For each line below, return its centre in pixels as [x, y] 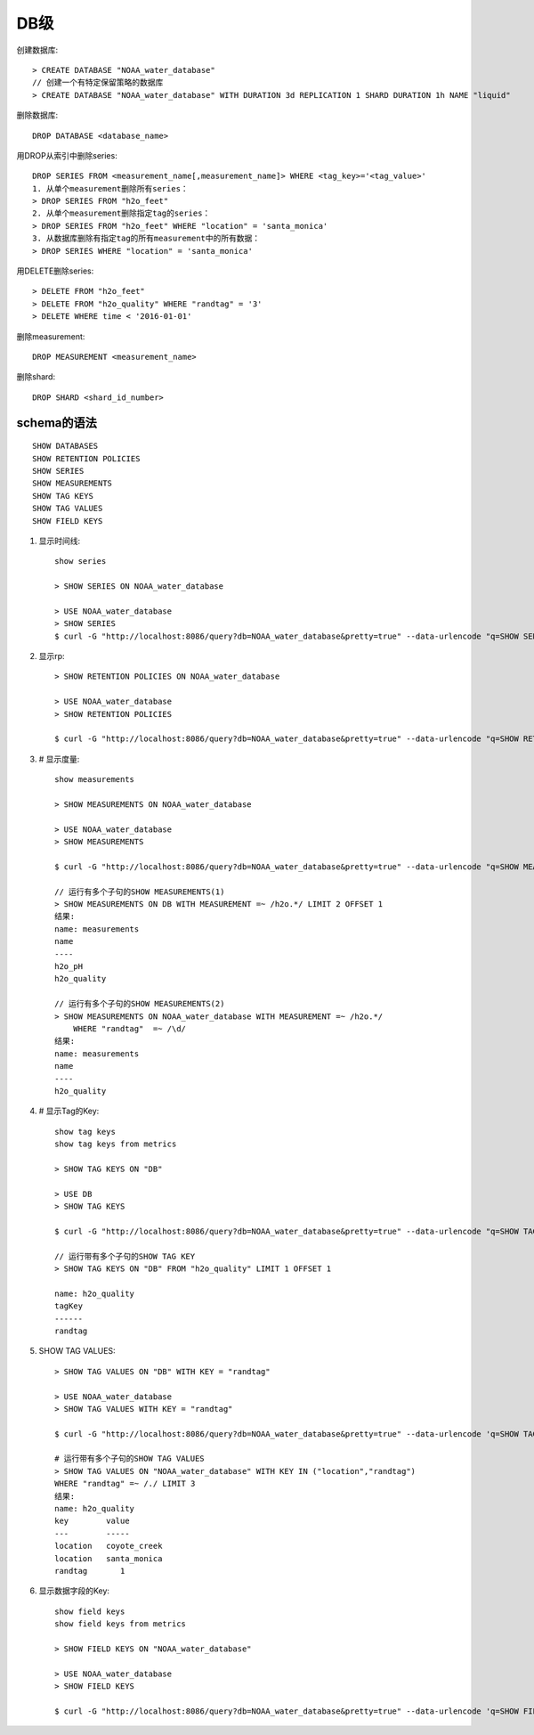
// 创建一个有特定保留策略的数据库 [98, 83]
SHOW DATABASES [65, 446]
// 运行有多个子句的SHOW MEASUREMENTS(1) [140, 892]
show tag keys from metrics [116, 1144]
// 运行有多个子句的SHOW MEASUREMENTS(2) [140, 1004]
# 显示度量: [59, 759]
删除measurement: [51, 336]
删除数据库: [37, 115]
